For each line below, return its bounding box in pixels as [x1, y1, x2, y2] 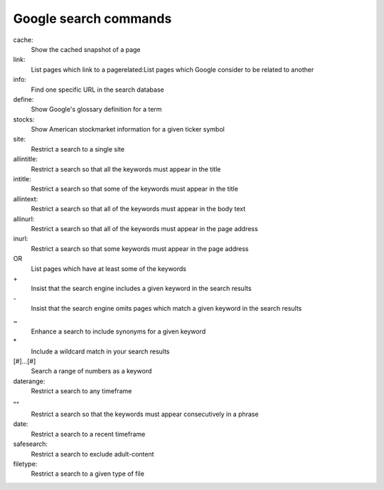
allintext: [13, 194, 38, 203]
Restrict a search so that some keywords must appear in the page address [31, 244, 249, 252]
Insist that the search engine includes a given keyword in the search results [31, 284, 252, 293]
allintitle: [13, 155, 38, 164]
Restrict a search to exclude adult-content [31, 449, 154, 458]
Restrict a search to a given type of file [31, 469, 145, 478]
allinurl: [13, 214, 35, 223]
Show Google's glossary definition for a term [31, 105, 162, 114]
